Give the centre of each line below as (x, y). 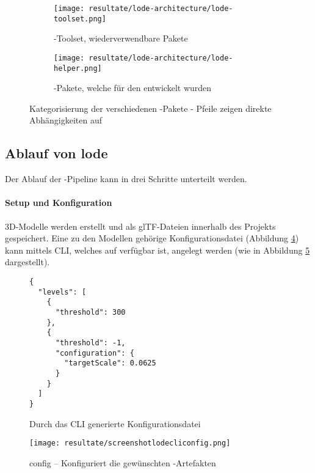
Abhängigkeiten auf (66, 120)
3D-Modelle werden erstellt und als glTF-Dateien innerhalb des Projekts (140, 226)
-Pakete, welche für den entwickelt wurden (133, 88)
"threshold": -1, (90, 343)
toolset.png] (80, 19)
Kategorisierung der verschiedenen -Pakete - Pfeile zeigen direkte (150, 108)
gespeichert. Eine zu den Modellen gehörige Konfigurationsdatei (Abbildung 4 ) (152, 238)
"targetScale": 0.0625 (110, 363)
